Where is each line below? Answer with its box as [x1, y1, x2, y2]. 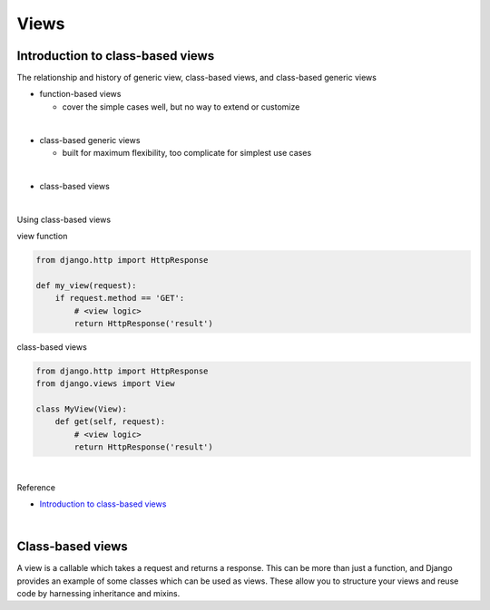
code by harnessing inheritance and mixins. [16, 588, 181, 599]
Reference [16, 481, 56, 493]
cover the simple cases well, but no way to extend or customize [62, 101, 300, 112]
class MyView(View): [35, 404, 127, 414]
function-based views [39, 89, 122, 100]
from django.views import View [35, 379, 176, 389]
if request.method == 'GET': [54, 293, 185, 304]
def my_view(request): [35, 280, 137, 290]
